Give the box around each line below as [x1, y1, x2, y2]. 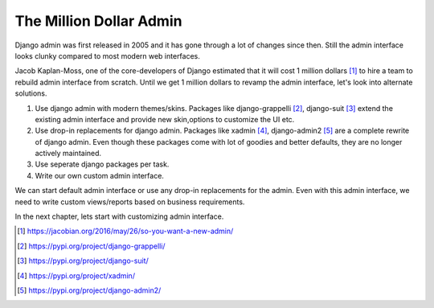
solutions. [14, 88, 47, 98]
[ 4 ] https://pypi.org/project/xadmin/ [17, 270, 136, 281]
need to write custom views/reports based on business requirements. [14, 197, 245, 207]
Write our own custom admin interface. [35, 170, 165, 180]
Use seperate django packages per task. [35, 159, 170, 169]
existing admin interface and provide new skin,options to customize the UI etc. [35, 114, 295, 124]
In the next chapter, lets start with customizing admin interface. [14, 211, 224, 221]
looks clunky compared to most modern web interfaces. [14, 51, 201, 60]
